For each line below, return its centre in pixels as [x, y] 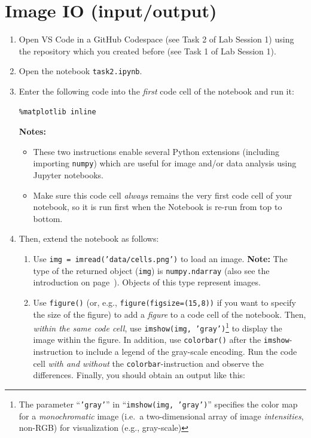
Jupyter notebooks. [68, 175]
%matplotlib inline [57, 112]
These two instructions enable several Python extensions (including [156, 151]
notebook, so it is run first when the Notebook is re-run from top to [158, 207]
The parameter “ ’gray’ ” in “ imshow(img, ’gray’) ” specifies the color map [158, 404]
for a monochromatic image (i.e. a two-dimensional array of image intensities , [161, 416]
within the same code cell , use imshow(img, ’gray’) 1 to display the [158, 327]
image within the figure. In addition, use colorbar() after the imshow [161, 340]
